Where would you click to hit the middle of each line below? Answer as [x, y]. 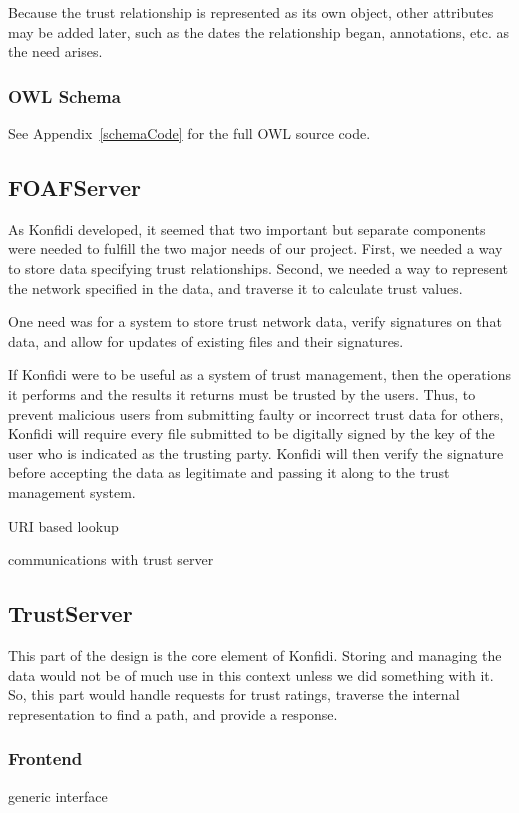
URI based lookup [63, 525]
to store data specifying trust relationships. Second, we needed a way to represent [258, 267]
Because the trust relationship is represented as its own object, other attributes [251, 12]
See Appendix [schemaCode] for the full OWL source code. [189, 133]
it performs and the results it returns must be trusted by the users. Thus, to [242, 393]
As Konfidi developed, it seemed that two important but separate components [247, 228]
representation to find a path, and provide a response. [173, 713]
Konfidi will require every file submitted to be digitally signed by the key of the [251, 433]
